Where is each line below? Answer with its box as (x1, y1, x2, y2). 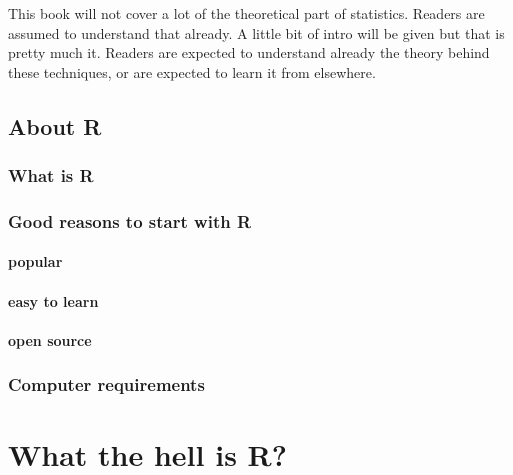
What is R (8, 163, 94, 188)
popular (8, 251, 63, 272)
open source (8, 329, 92, 350)
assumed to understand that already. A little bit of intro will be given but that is (8, 22, 505, 43)
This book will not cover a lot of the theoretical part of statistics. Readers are (8, 3, 485, 23)
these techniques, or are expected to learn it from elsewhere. (8, 61, 376, 82)
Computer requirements (8, 372, 205, 397)
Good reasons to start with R (8, 208, 252, 233)
